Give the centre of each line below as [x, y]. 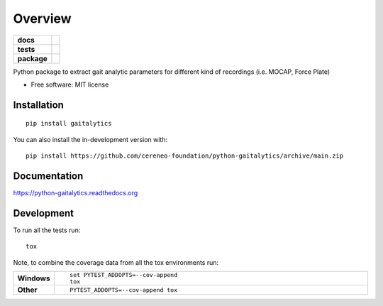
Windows [34, 278]
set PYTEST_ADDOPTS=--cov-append [123, 275]
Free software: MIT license [70, 84]
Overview [42, 18]
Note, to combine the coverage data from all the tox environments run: [116, 262]
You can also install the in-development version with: [90, 139]
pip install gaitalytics [69, 124]
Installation [38, 105]
